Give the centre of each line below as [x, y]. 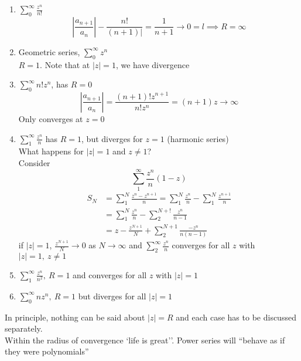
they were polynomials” [47, 351]
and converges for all [110, 274]
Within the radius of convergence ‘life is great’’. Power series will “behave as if [145, 340]
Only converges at [51, 118]
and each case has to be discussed [236, 317]
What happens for [51, 151]
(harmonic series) [198, 138]
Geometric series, [49, 51]
